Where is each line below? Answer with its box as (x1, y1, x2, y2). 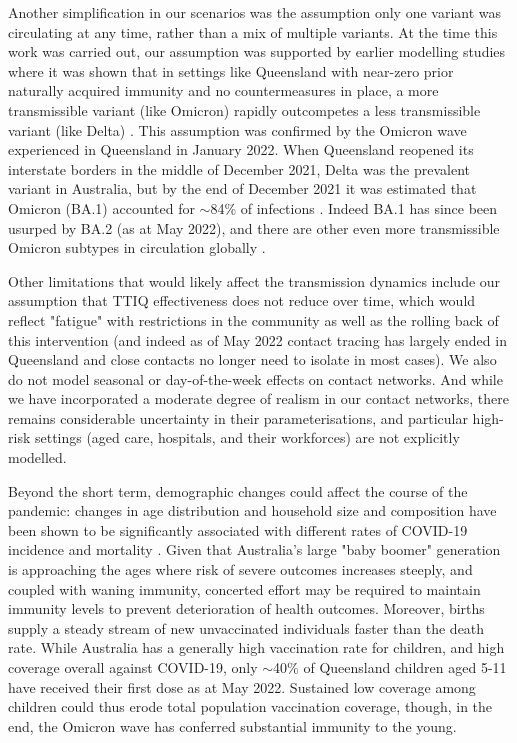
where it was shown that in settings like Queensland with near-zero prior (8, 60, 454, 81)
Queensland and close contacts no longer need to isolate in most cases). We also (8, 349, 497, 370)
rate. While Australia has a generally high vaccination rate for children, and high (8, 637, 505, 658)
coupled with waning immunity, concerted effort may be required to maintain (8, 578, 481, 599)
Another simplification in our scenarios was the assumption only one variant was (8, 2, 502, 22)
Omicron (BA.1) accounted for (8, 197, 195, 218)
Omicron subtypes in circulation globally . (8, 237, 266, 258)
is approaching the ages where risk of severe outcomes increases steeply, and (8, 559, 473, 580)
